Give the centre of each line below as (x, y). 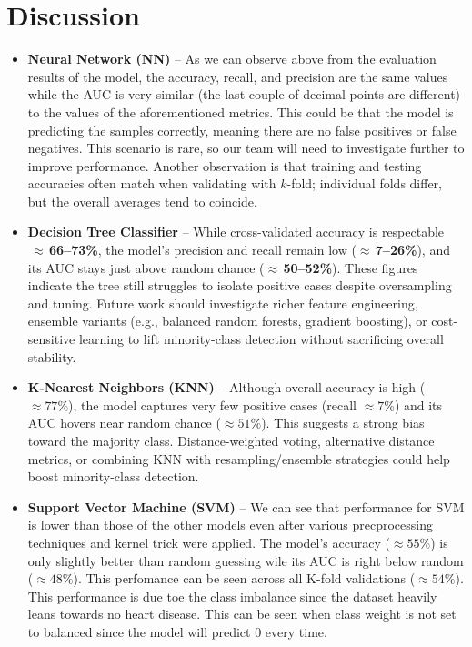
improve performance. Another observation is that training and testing (225, 165)
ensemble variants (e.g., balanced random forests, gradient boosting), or (227, 321)
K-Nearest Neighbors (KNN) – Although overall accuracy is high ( (226, 387)
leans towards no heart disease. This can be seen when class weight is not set (242, 614)
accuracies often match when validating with (152, 183)
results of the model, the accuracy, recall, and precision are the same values (238, 76)
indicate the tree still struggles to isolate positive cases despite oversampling (240, 285)
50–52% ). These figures (351, 267)
